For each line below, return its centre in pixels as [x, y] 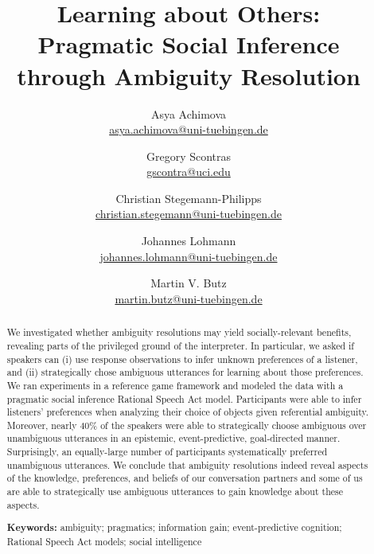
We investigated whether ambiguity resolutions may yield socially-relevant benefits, [179, 332]
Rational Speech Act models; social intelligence [104, 541]
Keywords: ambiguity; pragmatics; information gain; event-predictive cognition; [174, 528]
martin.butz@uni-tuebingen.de [189, 298]
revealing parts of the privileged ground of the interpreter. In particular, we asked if [180, 345]
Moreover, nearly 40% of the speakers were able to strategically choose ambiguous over [187, 425]
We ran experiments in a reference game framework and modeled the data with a [175, 385]
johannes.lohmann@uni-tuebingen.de [189, 256]
